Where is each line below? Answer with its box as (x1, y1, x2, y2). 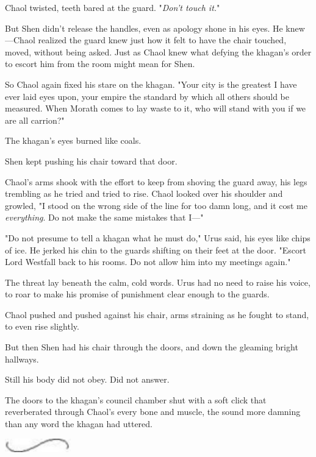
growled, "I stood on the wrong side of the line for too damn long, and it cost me (5, 199, 307, 211)
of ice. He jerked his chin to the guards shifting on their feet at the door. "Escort (5, 243, 306, 256)
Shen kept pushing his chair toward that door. (5, 154, 178, 167)
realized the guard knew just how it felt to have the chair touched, (38, 34, 287, 46)
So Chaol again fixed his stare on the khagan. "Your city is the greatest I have (5, 77, 297, 90)
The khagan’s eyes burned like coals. (5, 134, 142, 147)
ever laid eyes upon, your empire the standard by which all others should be (5, 90, 290, 102)
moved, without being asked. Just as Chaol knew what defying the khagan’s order (5, 45, 312, 58)
